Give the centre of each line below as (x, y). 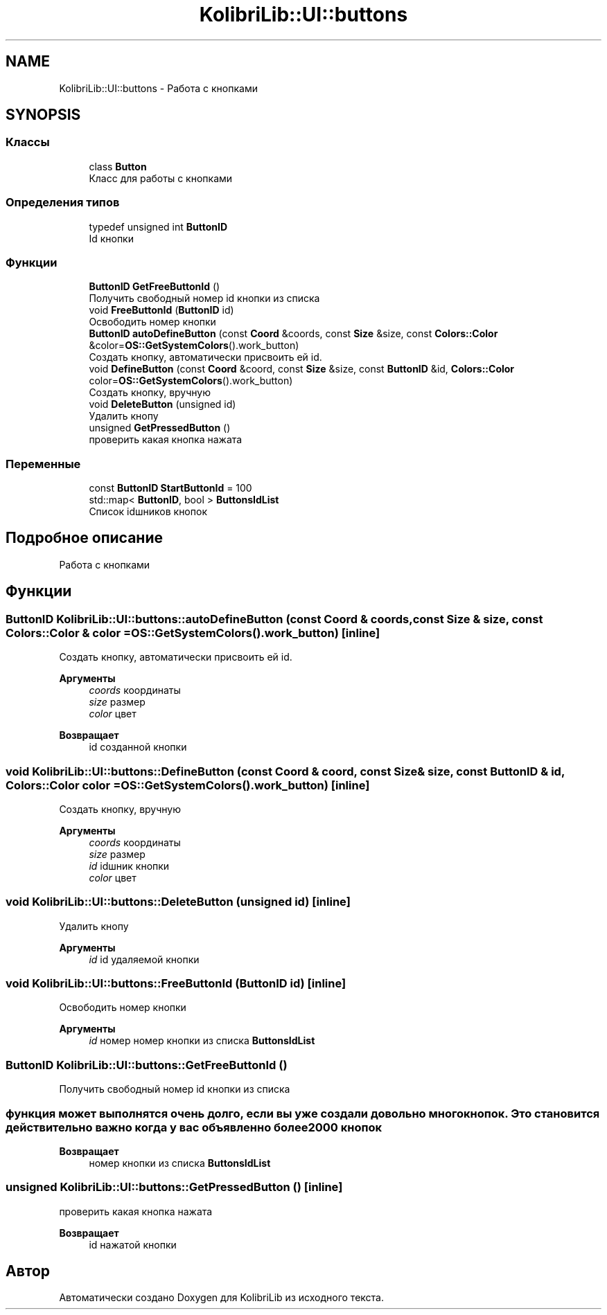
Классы (28, 142)
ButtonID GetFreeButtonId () (155, 287)
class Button (118, 166)
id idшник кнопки (129, 866)
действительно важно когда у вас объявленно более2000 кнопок (194, 1127)
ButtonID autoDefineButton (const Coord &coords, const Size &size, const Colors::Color (293, 334)
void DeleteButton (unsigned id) (162, 404)
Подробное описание (84, 538)
